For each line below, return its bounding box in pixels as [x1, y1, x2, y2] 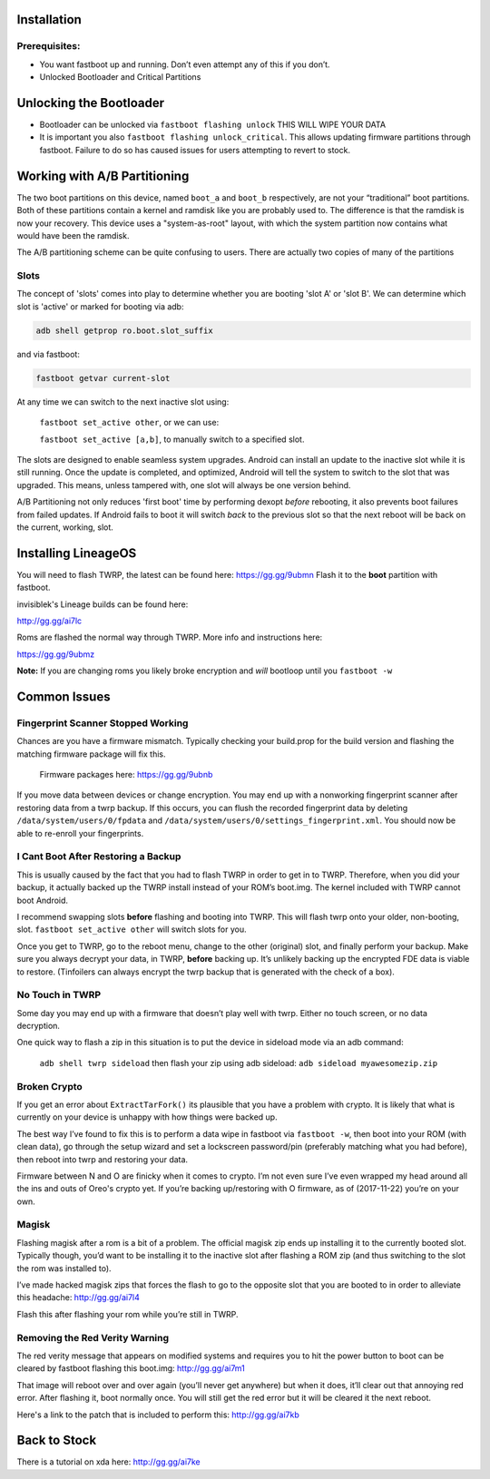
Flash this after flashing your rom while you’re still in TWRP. [16, 1308, 240, 1319]
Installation [16, 12, 82, 27]
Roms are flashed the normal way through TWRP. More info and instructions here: [16, 632, 323, 643]
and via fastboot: [16, 348, 81, 359]
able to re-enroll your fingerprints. [16, 828, 144, 838]
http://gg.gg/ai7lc [16, 615, 83, 626]
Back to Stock [16, 1433, 97, 1448]
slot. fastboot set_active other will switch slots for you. [16, 924, 247, 935]
